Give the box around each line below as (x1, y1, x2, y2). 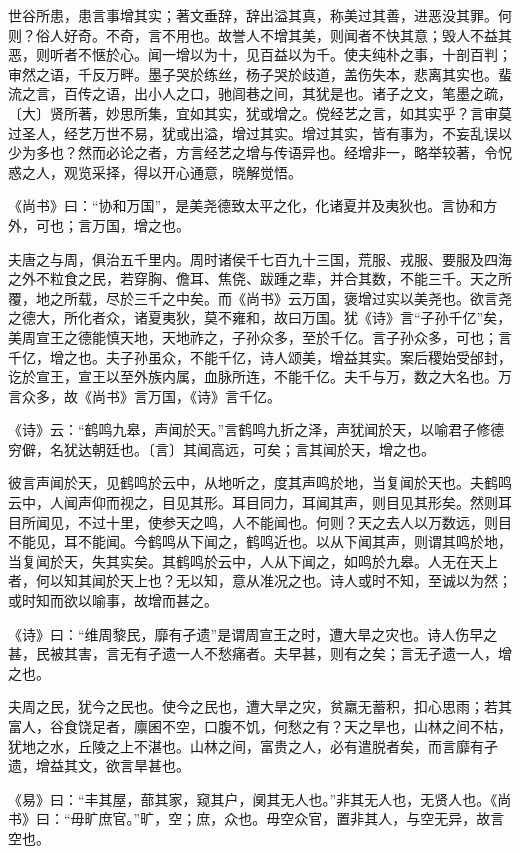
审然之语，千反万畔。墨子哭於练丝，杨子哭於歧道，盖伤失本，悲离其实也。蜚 (8, 63, 512, 84)
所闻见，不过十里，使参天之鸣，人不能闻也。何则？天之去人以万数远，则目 (21, 511, 512, 532)
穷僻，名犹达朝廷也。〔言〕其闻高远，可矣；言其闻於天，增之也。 (8, 438, 435, 459)
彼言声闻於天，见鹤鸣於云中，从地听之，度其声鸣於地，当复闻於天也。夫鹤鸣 (8, 472, 512, 493)
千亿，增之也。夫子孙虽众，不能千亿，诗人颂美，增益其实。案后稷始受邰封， (8, 346, 512, 367)
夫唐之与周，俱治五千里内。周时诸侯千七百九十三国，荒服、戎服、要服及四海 (8, 248, 512, 269)
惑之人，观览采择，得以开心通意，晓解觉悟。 (8, 161, 302, 182)
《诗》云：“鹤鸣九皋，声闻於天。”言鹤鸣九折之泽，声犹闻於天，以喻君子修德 (8, 419, 505, 440)
